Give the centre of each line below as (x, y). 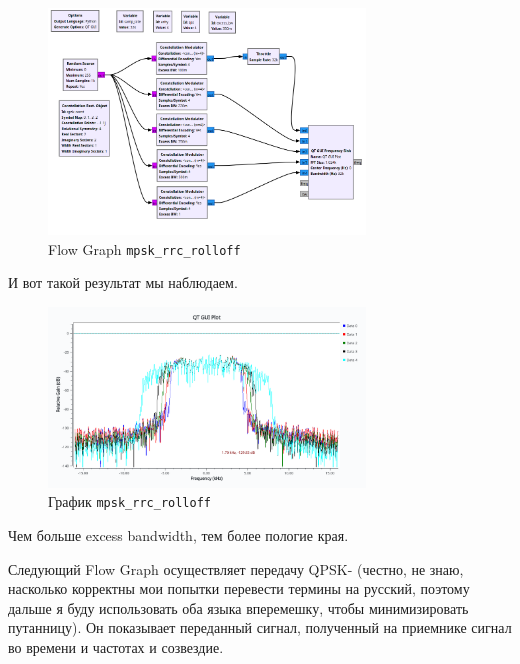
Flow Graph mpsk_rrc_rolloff (144, 248)
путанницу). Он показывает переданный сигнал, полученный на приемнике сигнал (260, 627)
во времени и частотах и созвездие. (116, 646)
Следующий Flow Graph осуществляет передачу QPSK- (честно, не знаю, (236, 568)
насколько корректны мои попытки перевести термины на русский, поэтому (239, 588)
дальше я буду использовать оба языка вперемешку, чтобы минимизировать (238, 607)
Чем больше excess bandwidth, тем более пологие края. (178, 534)
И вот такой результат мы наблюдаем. (123, 282)
